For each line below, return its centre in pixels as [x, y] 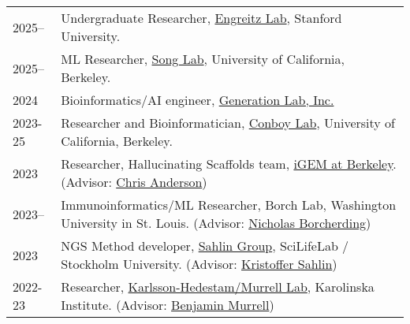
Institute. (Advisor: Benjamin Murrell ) [168, 305]
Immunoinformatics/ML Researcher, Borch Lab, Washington [229, 205]
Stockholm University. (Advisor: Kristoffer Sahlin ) [199, 264]
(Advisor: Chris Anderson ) [134, 182]
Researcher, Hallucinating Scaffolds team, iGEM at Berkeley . [229, 164]
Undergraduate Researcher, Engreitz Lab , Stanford [201, 18]
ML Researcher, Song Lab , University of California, [203, 59]
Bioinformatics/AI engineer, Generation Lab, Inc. [198, 100]
